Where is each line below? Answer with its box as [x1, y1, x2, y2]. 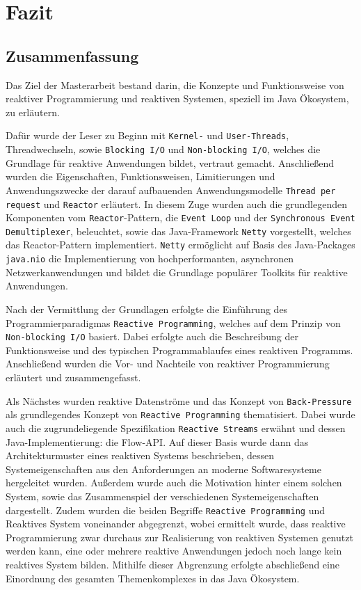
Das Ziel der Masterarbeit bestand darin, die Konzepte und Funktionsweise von [6, 77, 344, 92]
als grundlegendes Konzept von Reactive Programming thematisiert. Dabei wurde [6, 407, 355, 422]
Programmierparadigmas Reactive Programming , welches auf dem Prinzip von [6, 315, 341, 330]
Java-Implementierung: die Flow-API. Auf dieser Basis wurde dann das [6, 434, 309, 449]
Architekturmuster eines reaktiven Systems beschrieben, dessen [6, 448, 275, 463]
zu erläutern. [6, 104, 60, 119]
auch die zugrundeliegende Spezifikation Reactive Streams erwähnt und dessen [6, 420, 346, 435]
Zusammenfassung [6, 45, 139, 66]
